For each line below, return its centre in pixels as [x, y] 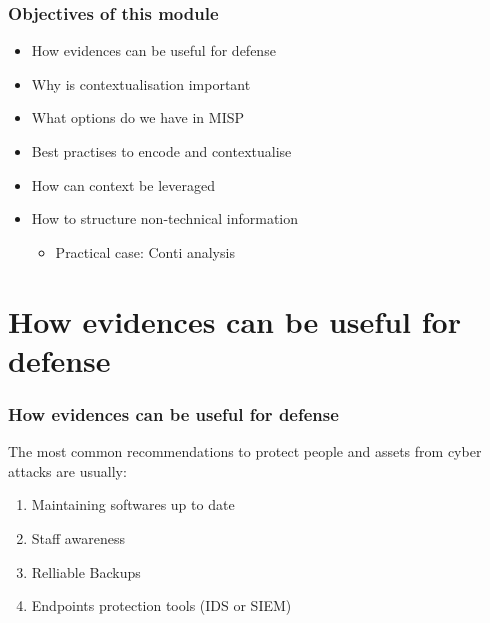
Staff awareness [78, 537]
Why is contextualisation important [141, 83]
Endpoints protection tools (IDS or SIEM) [161, 605]
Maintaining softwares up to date [133, 504]
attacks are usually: [67, 470]
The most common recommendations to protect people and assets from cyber [245, 451]
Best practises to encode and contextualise [161, 151]
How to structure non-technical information [165, 218]
